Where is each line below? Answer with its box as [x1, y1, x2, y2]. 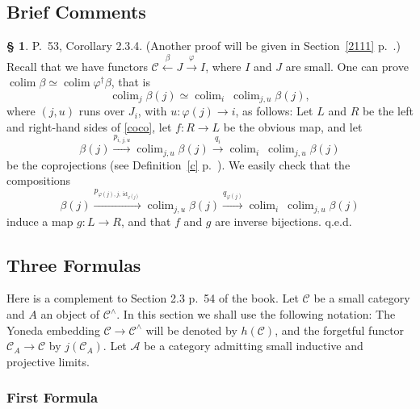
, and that [120, 212, 171, 229]
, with [137, 102, 167, 119]
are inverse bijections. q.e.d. [215, 212, 352, 229]
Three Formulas [6, 252, 141, 277]
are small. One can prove [285, 57, 409, 74]
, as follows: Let [235, 102, 313, 119]
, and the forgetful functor [275, 321, 405, 338]
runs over [78, 102, 125, 119]
